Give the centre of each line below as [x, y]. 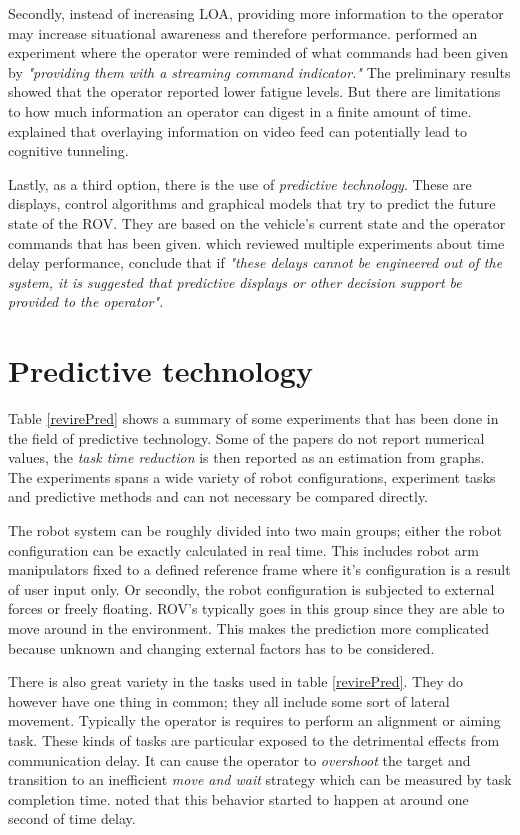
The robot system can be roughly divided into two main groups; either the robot [255, 530]
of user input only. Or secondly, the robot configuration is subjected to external [251, 588]
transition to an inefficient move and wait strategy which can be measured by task [260, 779]
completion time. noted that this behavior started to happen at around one [238, 798]
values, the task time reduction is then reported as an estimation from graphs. [246, 457]
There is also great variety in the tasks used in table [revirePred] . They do [236, 681]
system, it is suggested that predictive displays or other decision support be [235, 281]
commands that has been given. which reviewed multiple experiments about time [256, 242]
